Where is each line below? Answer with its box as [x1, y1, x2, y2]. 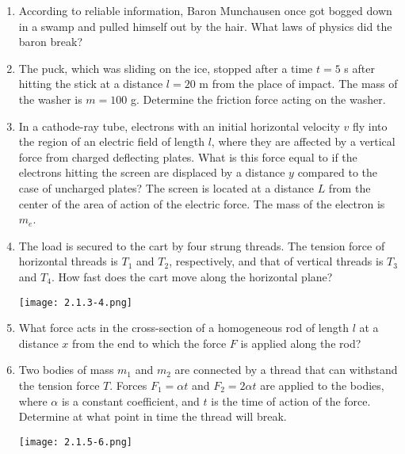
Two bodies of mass [18, 361, 114, 378]
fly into [352, 117, 388, 134]
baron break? [18, 33, 83, 50]
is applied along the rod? [240, 334, 361, 351]
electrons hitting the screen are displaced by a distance [18, 164, 285, 181]
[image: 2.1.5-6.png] [18, 436, 132, 448]
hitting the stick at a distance [18, 75, 163, 92]
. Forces [109, 376, 147, 393]
